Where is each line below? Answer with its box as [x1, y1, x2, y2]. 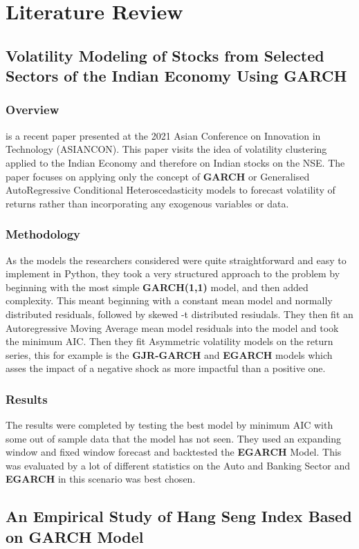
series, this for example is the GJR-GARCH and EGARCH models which [6, 347, 333, 362]
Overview [6, 101, 59, 118]
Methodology [6, 225, 81, 243]
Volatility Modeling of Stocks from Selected [6, 44, 324, 66]
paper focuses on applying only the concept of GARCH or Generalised [6, 169, 310, 183]
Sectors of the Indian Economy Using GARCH [6, 65, 347, 86]
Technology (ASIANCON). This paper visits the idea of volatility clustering [6, 142, 327, 156]
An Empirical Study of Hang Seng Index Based [6, 505, 352, 527]
